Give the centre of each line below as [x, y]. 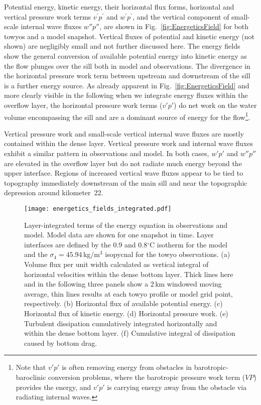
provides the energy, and [53, 387]
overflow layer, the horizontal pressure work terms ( [83, 105]
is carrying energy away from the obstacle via [177, 387]
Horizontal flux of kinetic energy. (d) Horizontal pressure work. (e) [126, 313]
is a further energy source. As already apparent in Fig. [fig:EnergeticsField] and [127, 85]
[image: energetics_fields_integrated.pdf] [98, 209]
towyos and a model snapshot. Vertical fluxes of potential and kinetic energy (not [129, 36]
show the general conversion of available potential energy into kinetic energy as [125, 55]
